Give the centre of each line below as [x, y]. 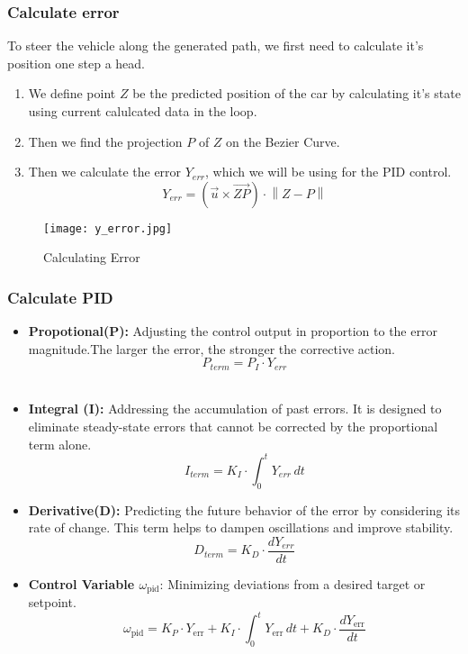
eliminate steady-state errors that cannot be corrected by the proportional [233, 427]
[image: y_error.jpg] [108, 228]
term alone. [60, 444]
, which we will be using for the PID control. [328, 172]
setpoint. [52, 602]
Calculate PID [60, 297]
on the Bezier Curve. [283, 141]
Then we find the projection [105, 141]
